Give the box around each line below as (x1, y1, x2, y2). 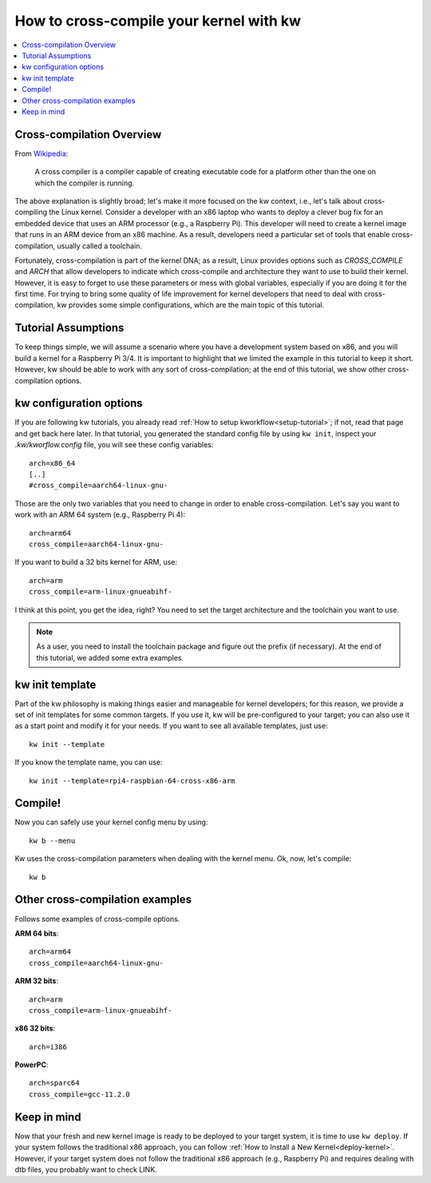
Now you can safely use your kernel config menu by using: (14, 817, 208, 827)
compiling (14, 208, 48, 217)
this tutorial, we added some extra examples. (36, 653, 184, 662)
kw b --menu (29, 836, 76, 845)
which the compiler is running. (34, 178, 135, 188)
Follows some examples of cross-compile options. (14, 914, 180, 923)
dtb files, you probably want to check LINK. (14, 1165, 157, 1174)
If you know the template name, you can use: (14, 757, 163, 767)
